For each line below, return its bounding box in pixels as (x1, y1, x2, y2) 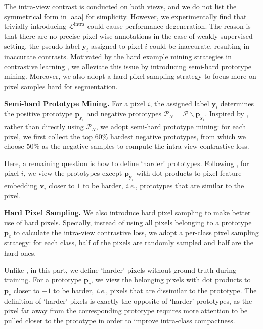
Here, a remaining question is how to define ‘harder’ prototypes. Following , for (4, 157, 249, 168)
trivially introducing (4, 21, 67, 31)
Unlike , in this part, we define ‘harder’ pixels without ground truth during (4, 264, 236, 275)
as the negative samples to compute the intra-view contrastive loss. (41, 141, 249, 151)
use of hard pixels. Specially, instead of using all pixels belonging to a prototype (4, 217, 252, 227)
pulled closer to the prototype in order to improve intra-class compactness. (4, 315, 235, 325)
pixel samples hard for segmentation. (4, 80, 118, 91)
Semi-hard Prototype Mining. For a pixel (4, 98, 145, 108)
